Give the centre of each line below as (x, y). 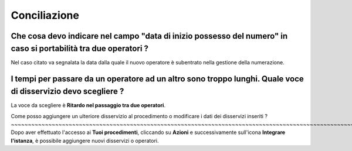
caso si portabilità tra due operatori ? (80, 48)
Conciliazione (45, 15)
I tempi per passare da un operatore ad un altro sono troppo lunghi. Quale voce (158, 79)
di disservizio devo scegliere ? (67, 92)
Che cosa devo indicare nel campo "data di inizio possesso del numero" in (149, 36)
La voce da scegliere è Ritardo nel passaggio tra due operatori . (88, 105)
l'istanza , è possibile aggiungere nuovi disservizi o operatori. (85, 140)
